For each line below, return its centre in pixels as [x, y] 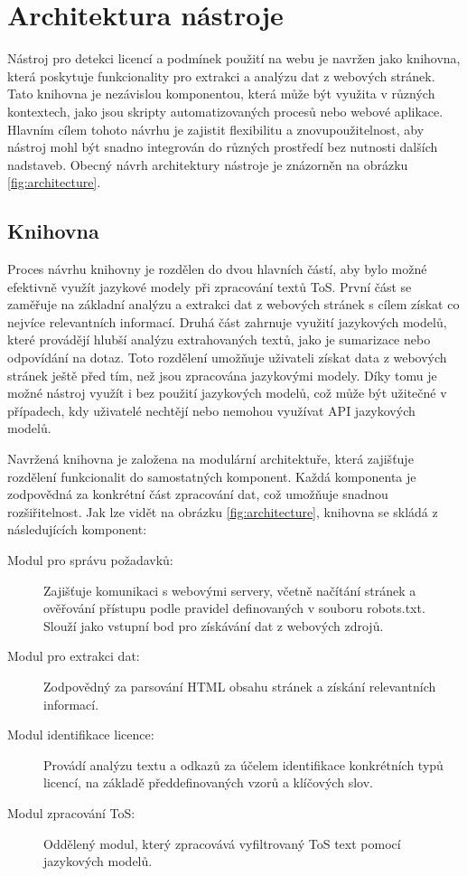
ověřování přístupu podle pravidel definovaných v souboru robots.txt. [234, 608]
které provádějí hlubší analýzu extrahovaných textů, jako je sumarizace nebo [219, 339]
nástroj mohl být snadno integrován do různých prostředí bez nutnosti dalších [223, 147]
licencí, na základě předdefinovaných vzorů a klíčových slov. [208, 782]
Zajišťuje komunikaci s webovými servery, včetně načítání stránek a [230, 590]
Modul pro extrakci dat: [74, 656]
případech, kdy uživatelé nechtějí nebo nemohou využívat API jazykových [211, 410]
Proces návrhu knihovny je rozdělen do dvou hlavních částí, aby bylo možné [217, 269]
